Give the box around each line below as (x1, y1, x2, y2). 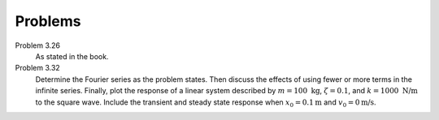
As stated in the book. (35, 51, 109, 61)
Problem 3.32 (15, 63, 60, 73)
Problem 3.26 (15, 41, 61, 50)
